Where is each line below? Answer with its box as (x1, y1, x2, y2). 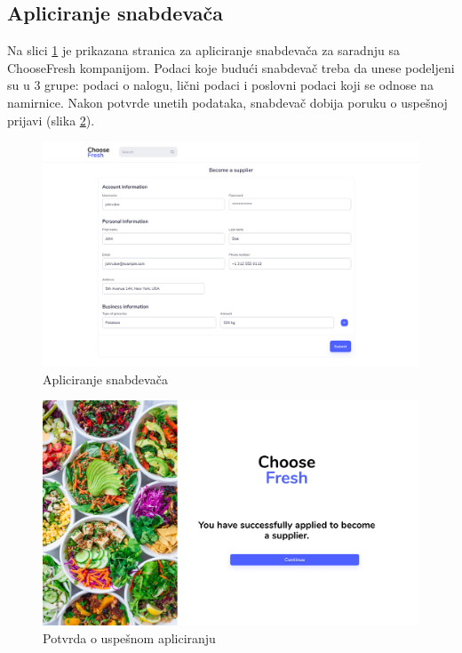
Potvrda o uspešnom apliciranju (43, 628, 216, 647)
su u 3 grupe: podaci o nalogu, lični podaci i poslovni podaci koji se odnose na (7, 76, 434, 94)
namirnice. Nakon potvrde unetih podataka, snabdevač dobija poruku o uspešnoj (7, 93, 448, 111)
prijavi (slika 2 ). (7, 110, 95, 129)
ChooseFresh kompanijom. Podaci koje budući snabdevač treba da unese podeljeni (7, 58, 455, 77)
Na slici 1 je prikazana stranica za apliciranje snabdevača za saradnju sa (7, 41, 400, 60)
